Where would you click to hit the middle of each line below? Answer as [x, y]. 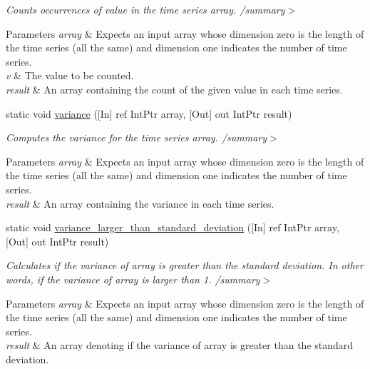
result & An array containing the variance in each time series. [140, 203]
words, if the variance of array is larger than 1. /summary [133, 279]
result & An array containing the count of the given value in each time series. [174, 89]
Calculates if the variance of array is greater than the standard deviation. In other [185, 265]
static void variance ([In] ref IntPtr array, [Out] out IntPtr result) [149, 113]
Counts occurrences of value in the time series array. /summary [145, 9]
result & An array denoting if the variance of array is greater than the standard [180, 345]
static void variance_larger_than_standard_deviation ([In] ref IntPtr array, [173, 227]
